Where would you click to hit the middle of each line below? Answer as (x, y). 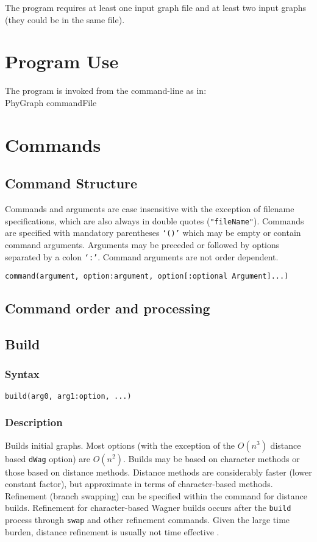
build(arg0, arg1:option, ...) (68, 396)
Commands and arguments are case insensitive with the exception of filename (150, 209)
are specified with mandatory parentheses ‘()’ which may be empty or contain (153, 233)
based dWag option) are (48, 458)
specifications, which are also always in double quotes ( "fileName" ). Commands (155, 220)
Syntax (22, 374)
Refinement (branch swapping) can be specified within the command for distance (156, 495)
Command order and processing (108, 308)
